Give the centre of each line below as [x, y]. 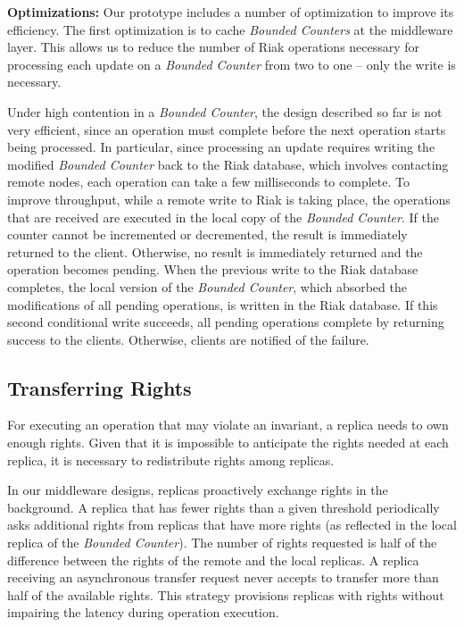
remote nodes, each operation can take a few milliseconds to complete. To [208, 182]
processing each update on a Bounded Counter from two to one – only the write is [232, 64]
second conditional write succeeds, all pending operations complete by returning [226, 322]
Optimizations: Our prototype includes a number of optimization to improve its [231, 12]
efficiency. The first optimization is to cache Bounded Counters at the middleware [230, 29]
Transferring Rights [99, 387]
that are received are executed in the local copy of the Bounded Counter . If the [223, 217]
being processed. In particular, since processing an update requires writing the [221, 147]
